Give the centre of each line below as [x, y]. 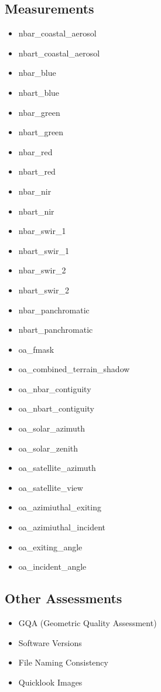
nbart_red [37, 171]
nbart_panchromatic [56, 330]
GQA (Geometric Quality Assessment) [88, 623]
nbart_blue [39, 92]
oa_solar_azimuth [52, 428]
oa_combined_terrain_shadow [74, 369]
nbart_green [41, 132]
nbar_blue [37, 73]
